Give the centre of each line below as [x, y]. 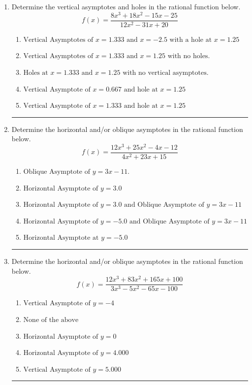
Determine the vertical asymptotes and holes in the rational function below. [126, 6]
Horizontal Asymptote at [61, 238]
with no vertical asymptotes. [166, 73]
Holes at [36, 73]
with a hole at [191, 40]
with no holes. [189, 56]
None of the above [51, 320]
